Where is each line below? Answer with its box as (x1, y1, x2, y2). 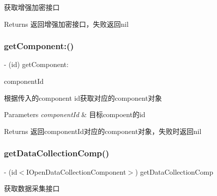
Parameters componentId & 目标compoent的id (4, 109, 145, 120)
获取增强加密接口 (4, 2, 60, 12)
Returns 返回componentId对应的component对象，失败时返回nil (4, 126, 202, 136)
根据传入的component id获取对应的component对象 (4, 92, 162, 103)
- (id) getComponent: (4, 59, 69, 69)
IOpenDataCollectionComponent (26, 166, 126, 177)
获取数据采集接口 (4, 183, 60, 194)
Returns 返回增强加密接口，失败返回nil (4, 18, 129, 29)
